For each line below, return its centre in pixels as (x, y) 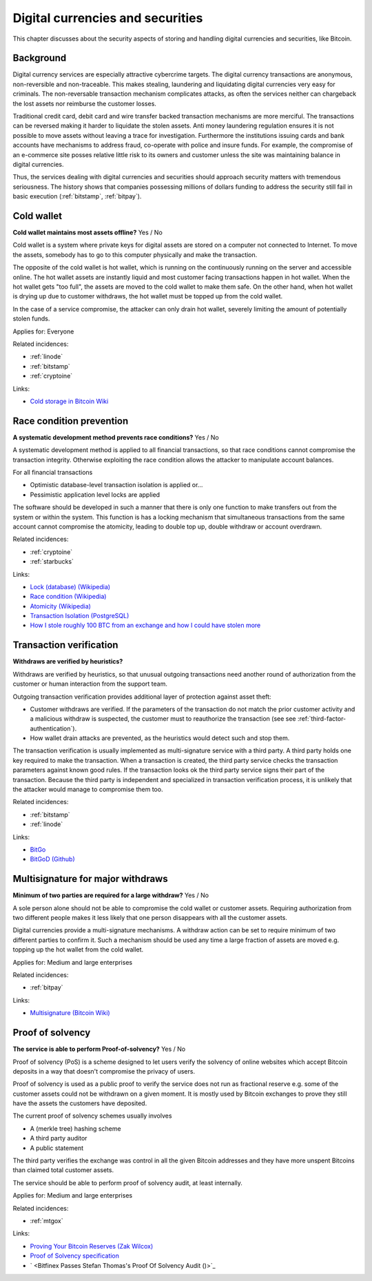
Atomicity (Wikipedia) (60, 606)
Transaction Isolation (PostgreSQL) (80, 616)
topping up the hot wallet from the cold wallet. (78, 950)
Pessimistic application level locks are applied (95, 494)
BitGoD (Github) (52, 859)
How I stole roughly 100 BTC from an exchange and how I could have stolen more (145, 625)
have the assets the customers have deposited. (80, 1103)
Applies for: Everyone (43, 331)
